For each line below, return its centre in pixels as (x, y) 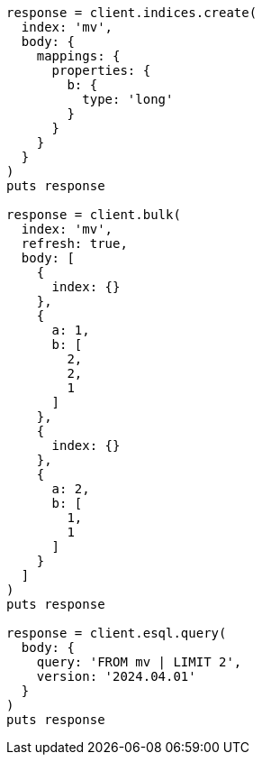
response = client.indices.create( (132, 13)
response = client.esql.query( (117, 633)
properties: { (101, 70)
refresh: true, (74, 243)
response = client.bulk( (94, 215)
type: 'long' (128, 99)
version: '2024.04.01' (116, 676)
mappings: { (78, 56)
